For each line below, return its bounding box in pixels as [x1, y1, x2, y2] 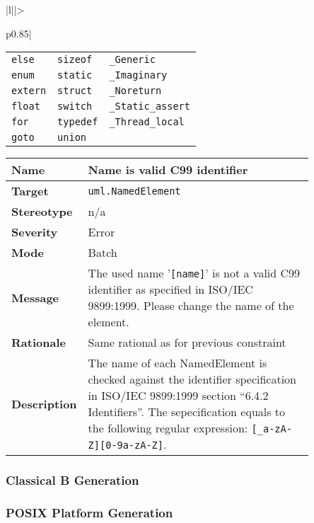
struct [57, 85, 93, 97]
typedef [57, 116, 98, 128]
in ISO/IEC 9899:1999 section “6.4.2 [88, 387, 269, 404]
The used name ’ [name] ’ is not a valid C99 [88, 265, 301, 282]
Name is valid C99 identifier [88, 161, 248, 178]
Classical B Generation [6, 471, 139, 489]
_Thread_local [109, 116, 185, 128]
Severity [11, 224, 58, 241]
